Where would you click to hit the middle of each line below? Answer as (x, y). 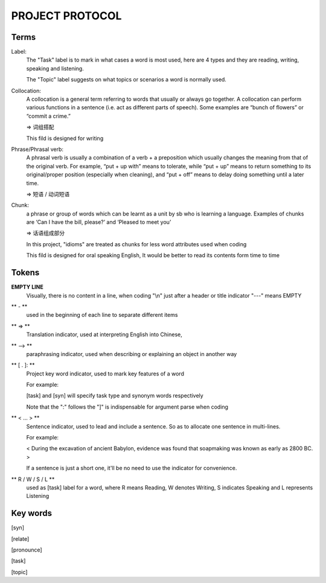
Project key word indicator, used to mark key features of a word (105, 374)
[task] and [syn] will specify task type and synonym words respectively (115, 396)
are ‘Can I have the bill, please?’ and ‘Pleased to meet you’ (99, 222)
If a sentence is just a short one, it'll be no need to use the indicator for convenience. (132, 468)
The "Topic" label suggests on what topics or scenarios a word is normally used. (126, 80)
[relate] (20, 539)
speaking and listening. (55, 68)
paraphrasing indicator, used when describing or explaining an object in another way (132, 354)
